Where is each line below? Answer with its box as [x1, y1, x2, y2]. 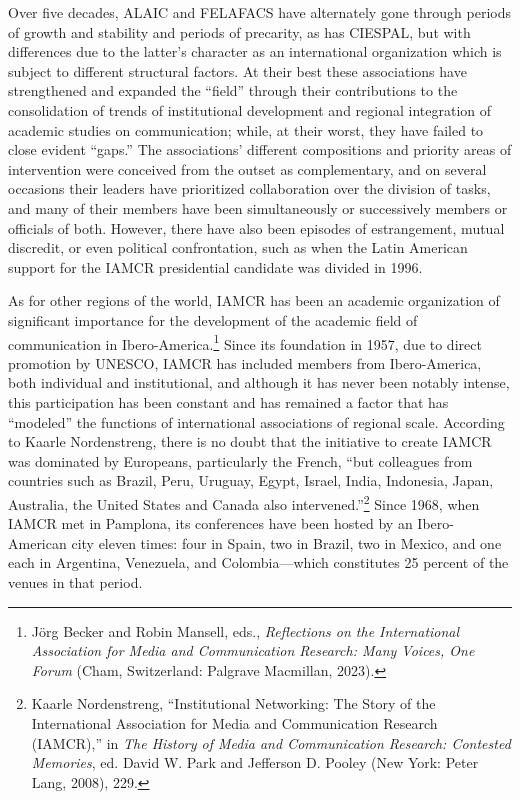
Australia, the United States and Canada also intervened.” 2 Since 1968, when [8, 490, 480, 514]
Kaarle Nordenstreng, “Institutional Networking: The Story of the [31, 693, 436, 714]
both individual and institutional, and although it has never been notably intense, [8, 372, 510, 393]
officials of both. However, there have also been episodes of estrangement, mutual [8, 217, 505, 238]
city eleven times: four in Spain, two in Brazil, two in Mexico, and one [71, 532, 502, 553]
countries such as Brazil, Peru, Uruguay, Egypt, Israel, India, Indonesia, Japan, [8, 470, 494, 491]
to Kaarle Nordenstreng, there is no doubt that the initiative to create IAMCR [8, 431, 492, 452]
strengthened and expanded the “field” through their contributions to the [8, 80, 458, 101]
